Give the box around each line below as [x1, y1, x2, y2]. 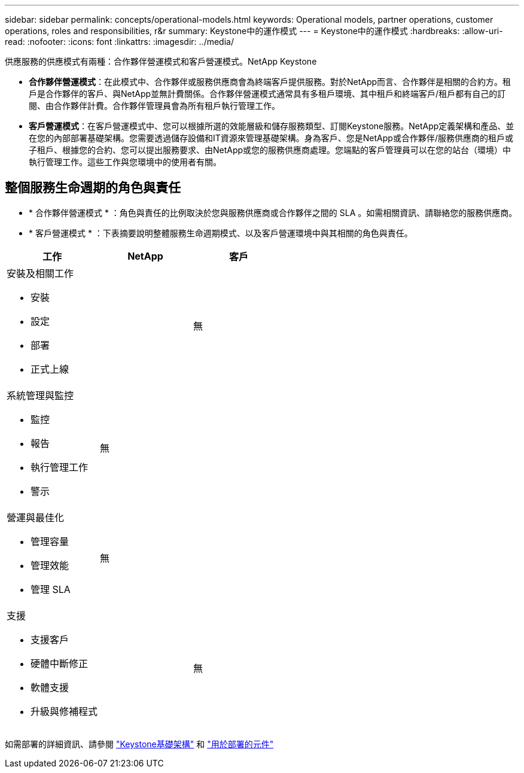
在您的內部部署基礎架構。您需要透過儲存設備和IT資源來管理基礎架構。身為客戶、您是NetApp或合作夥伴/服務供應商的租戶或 [29, 133, 513, 143]
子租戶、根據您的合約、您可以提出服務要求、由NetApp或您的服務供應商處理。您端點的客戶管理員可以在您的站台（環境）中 [29, 145, 511, 155]
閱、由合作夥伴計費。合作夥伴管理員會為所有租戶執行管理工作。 [29, 101, 280, 111]
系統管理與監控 [7, 389, 74, 401]
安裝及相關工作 [7, 267, 74, 279]
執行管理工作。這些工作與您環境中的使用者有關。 [29, 157, 221, 167]
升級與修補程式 [31, 705, 98, 717]
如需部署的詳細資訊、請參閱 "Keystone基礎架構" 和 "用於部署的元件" [5, 738, 274, 749]
